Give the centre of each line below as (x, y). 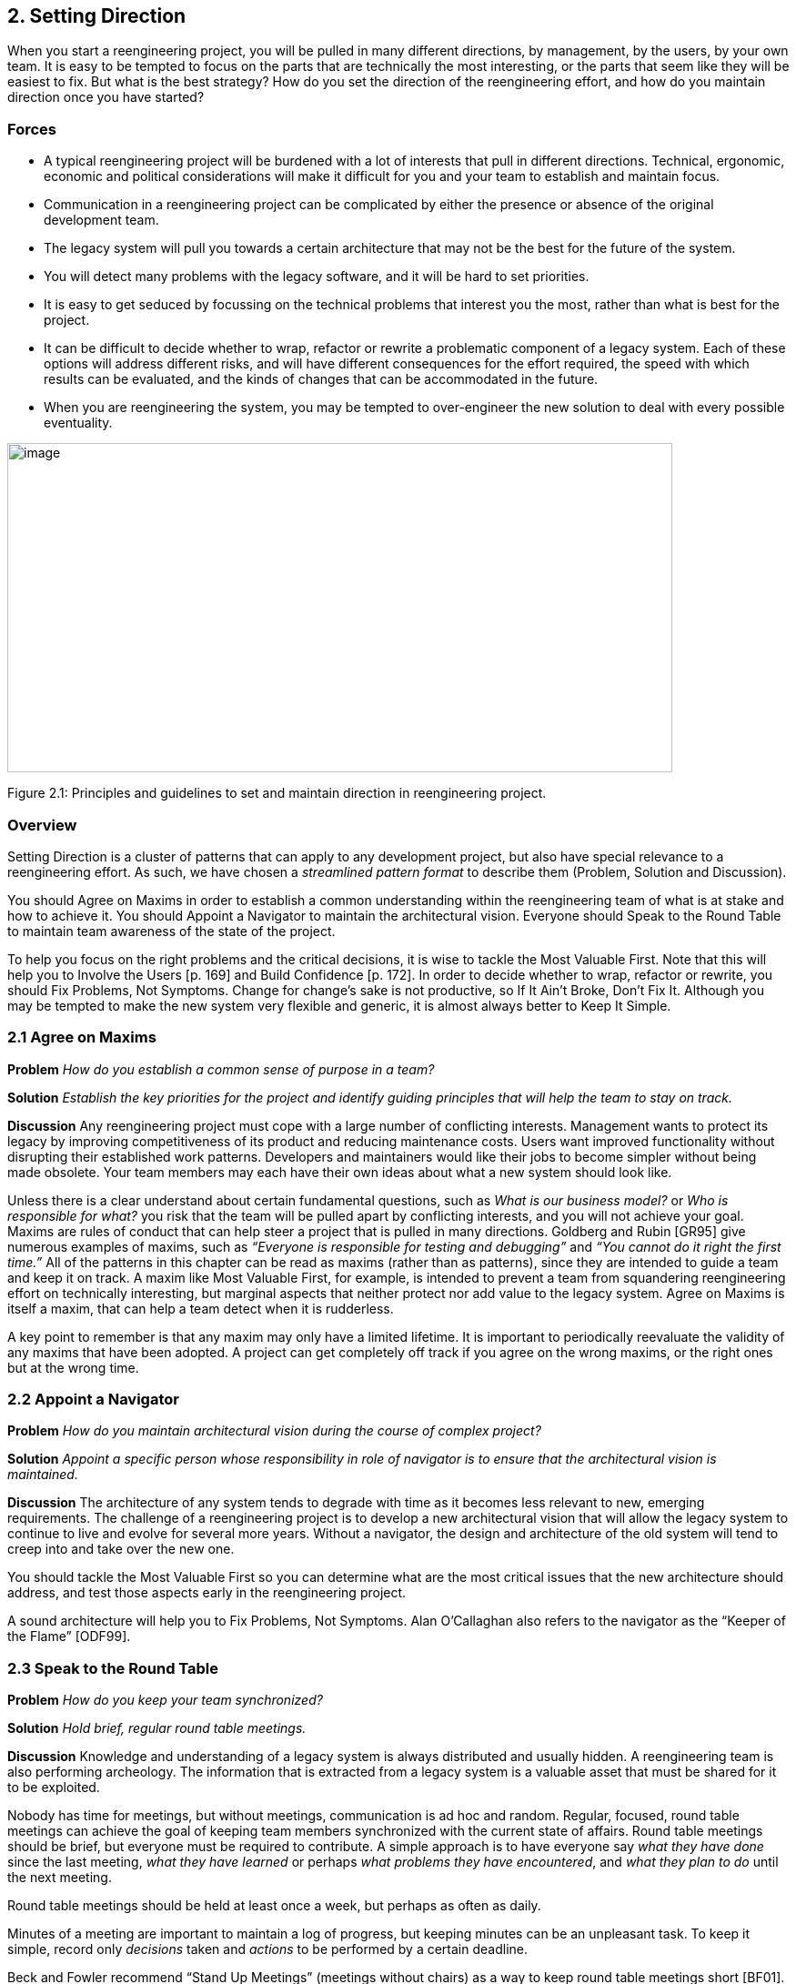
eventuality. (78, 423)
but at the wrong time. (73, 1367)
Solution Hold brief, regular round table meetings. (157, 1728)
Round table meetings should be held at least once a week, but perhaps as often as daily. (274, 1906)
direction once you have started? (106, 97)
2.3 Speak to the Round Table (113, 1668)
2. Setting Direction (97, 16)
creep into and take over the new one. (121, 1549)
